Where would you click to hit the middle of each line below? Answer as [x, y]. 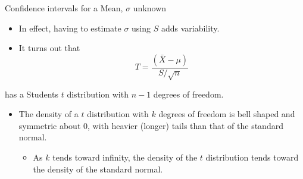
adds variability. [190, 28]
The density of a [49, 114]
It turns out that [49, 48]
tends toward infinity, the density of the [125, 157]
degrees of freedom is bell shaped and [227, 114]
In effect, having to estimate [70, 28]
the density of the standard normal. [98, 169]
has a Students [32, 94]
